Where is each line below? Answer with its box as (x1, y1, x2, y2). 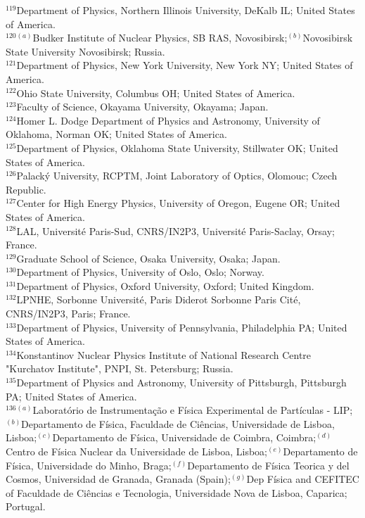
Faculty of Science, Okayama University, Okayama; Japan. (16, 99, 269, 114)
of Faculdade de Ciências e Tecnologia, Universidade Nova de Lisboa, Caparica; (6, 485, 347, 500)
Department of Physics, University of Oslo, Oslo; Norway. (16, 265, 264, 279)
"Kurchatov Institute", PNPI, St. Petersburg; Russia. (6, 361, 233, 376)
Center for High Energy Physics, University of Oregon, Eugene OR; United (16, 196, 340, 210)
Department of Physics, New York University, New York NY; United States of (16, 58, 353, 72)
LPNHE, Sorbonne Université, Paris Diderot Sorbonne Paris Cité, (16, 292, 301, 307)
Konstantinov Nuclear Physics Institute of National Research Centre (16, 347, 312, 362)
